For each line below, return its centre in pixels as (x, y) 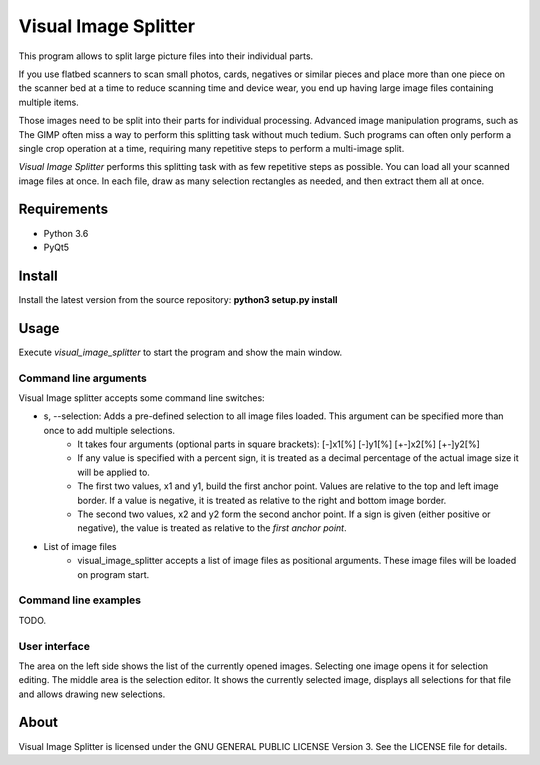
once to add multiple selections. (109, 430)
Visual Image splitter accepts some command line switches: (141, 397)
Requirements (63, 209)
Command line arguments (82, 378)
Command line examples (80, 600)
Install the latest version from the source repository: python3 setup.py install (178, 299)
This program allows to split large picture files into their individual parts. (166, 56)
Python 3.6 (66, 233)
